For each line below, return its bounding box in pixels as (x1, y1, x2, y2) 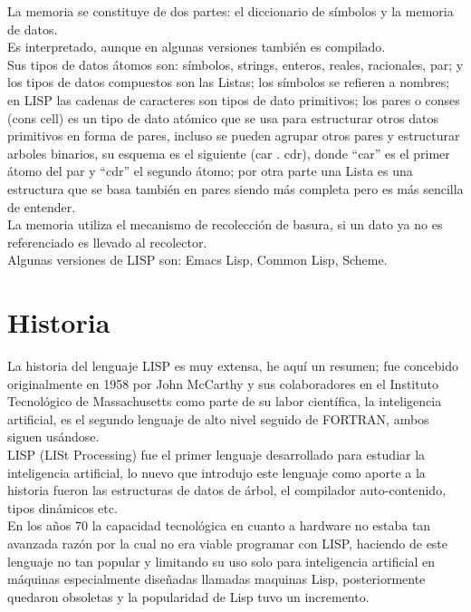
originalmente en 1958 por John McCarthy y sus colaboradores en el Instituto (7, 374, 438, 393)
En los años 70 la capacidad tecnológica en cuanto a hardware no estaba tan (7, 516, 431, 535)
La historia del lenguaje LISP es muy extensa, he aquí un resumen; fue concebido (7, 356, 458, 375)
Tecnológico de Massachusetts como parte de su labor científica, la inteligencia (7, 392, 442, 411)
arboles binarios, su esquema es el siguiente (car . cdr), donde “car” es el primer (7, 143, 450, 162)
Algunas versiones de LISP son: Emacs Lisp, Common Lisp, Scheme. (7, 250, 388, 269)
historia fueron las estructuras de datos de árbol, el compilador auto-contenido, (7, 481, 447, 500)
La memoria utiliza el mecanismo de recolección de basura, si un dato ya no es (7, 215, 443, 234)
